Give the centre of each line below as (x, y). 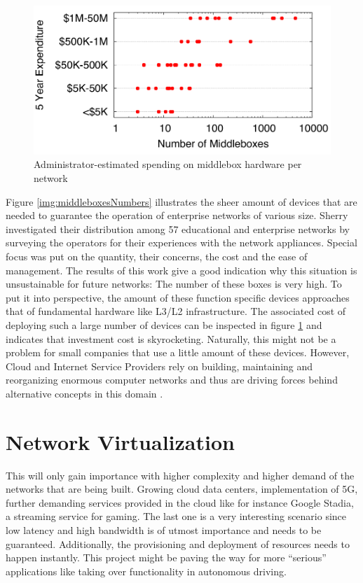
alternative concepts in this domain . (84, 393)
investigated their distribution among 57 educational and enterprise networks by (178, 229)
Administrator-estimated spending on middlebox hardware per (168, 164)
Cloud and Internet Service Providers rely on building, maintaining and (159, 366)
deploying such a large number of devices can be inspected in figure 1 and (164, 325)
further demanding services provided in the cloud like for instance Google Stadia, (180, 502)
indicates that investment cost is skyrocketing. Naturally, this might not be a (171, 338)
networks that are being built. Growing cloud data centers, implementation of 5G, (182, 489)
